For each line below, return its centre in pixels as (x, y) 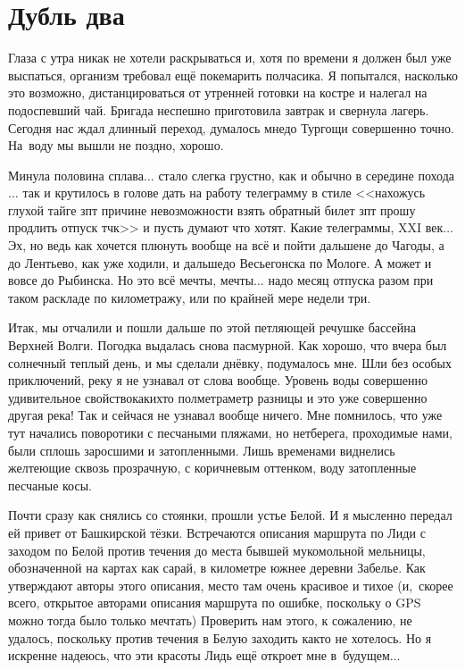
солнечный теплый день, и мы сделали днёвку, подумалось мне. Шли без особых (230, 362)
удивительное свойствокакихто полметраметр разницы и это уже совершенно (218, 397)
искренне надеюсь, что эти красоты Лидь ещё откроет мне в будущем (199, 655)
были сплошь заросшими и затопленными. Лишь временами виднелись (202, 450)
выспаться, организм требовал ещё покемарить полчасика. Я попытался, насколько (233, 75)
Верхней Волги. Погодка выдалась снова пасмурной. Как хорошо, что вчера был (228, 345)
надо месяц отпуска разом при (351, 280)
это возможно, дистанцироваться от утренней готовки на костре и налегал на (218, 92)
